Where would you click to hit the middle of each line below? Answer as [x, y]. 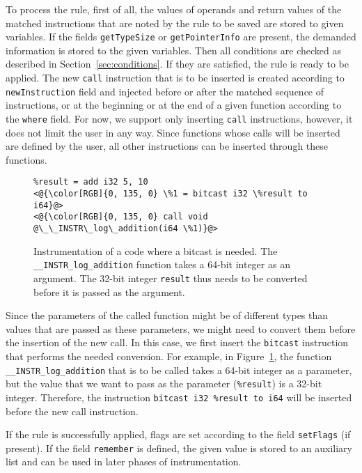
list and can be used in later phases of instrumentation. [124, 462]
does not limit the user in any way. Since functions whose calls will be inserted [173, 132]
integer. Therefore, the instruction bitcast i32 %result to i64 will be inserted [179, 397]
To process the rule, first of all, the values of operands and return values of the [174, 9]
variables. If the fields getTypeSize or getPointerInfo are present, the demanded [181, 37]
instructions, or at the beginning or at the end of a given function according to [174, 105]
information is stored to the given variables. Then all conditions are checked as [173, 50]
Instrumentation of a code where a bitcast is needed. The [156, 250]
